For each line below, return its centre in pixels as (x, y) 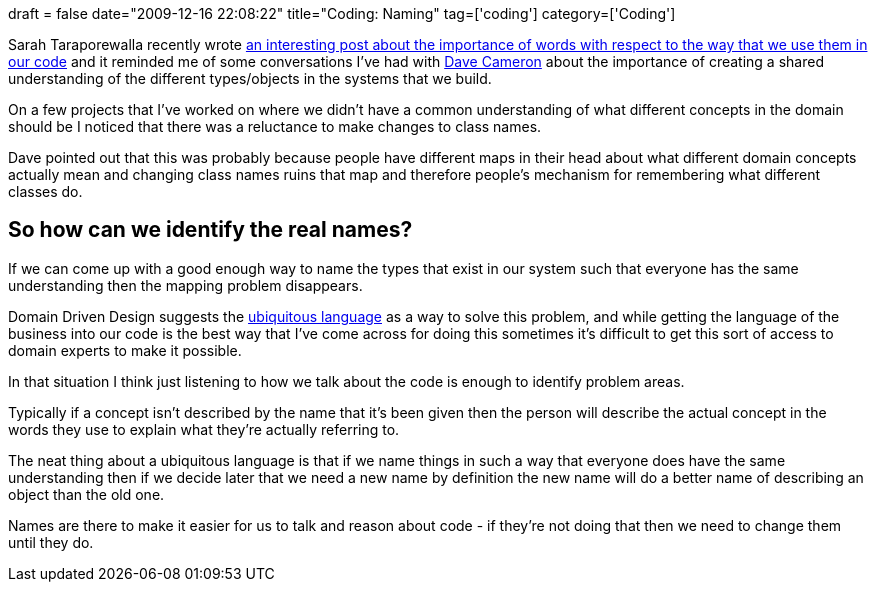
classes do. (45, 191)
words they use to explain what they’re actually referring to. (204, 429)
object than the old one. (86, 494)
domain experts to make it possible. (125, 350)
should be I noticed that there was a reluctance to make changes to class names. (275, 126)
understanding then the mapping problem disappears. (185, 285)
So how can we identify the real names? (210, 230)
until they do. (51, 542)
